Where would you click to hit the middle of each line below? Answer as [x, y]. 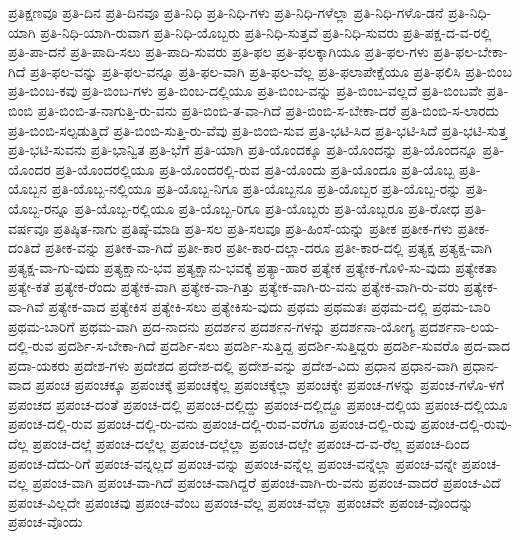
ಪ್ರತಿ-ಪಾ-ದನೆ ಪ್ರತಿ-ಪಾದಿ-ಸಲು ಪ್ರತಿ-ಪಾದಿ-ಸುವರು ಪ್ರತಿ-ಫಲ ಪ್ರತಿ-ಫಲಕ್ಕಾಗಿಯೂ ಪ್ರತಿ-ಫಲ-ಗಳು [218, 51]
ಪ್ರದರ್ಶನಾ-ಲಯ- [459, 325]
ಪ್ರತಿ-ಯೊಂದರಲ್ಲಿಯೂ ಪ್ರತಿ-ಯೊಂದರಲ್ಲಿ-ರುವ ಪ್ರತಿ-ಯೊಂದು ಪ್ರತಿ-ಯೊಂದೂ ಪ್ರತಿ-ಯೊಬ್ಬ [255, 168]
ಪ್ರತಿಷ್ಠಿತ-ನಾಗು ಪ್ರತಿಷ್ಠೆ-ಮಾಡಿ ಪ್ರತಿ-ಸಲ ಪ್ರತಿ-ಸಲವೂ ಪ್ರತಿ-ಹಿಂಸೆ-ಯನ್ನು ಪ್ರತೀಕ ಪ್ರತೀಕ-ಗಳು [253, 227]
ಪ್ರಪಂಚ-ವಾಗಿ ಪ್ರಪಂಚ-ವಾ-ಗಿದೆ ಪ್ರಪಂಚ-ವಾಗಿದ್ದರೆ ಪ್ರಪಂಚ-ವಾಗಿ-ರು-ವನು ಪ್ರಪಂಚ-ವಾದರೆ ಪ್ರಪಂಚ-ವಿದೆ [266, 482]
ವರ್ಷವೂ [28, 227]
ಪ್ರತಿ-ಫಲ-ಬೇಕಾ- [470, 51]
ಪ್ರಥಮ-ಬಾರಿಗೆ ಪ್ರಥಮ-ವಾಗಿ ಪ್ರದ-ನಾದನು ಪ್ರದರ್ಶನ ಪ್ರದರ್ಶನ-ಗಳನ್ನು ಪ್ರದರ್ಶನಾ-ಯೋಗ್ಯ [211, 325]
